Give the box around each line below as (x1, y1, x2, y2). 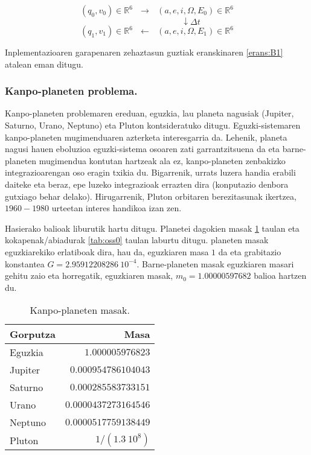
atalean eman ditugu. (5, 57, 83, 70)
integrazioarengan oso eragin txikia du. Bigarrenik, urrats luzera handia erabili (5, 166, 296, 179)
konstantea (5, 257, 45, 270)
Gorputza (10, 327, 56, 342)
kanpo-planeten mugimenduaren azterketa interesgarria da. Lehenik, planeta (5, 130, 287, 143)
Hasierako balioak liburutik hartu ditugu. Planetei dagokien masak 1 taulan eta (5, 221, 300, 234)
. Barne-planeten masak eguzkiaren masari (136, 257, 294, 270)
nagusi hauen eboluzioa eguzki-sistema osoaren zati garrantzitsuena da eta (5, 142, 280, 155)
